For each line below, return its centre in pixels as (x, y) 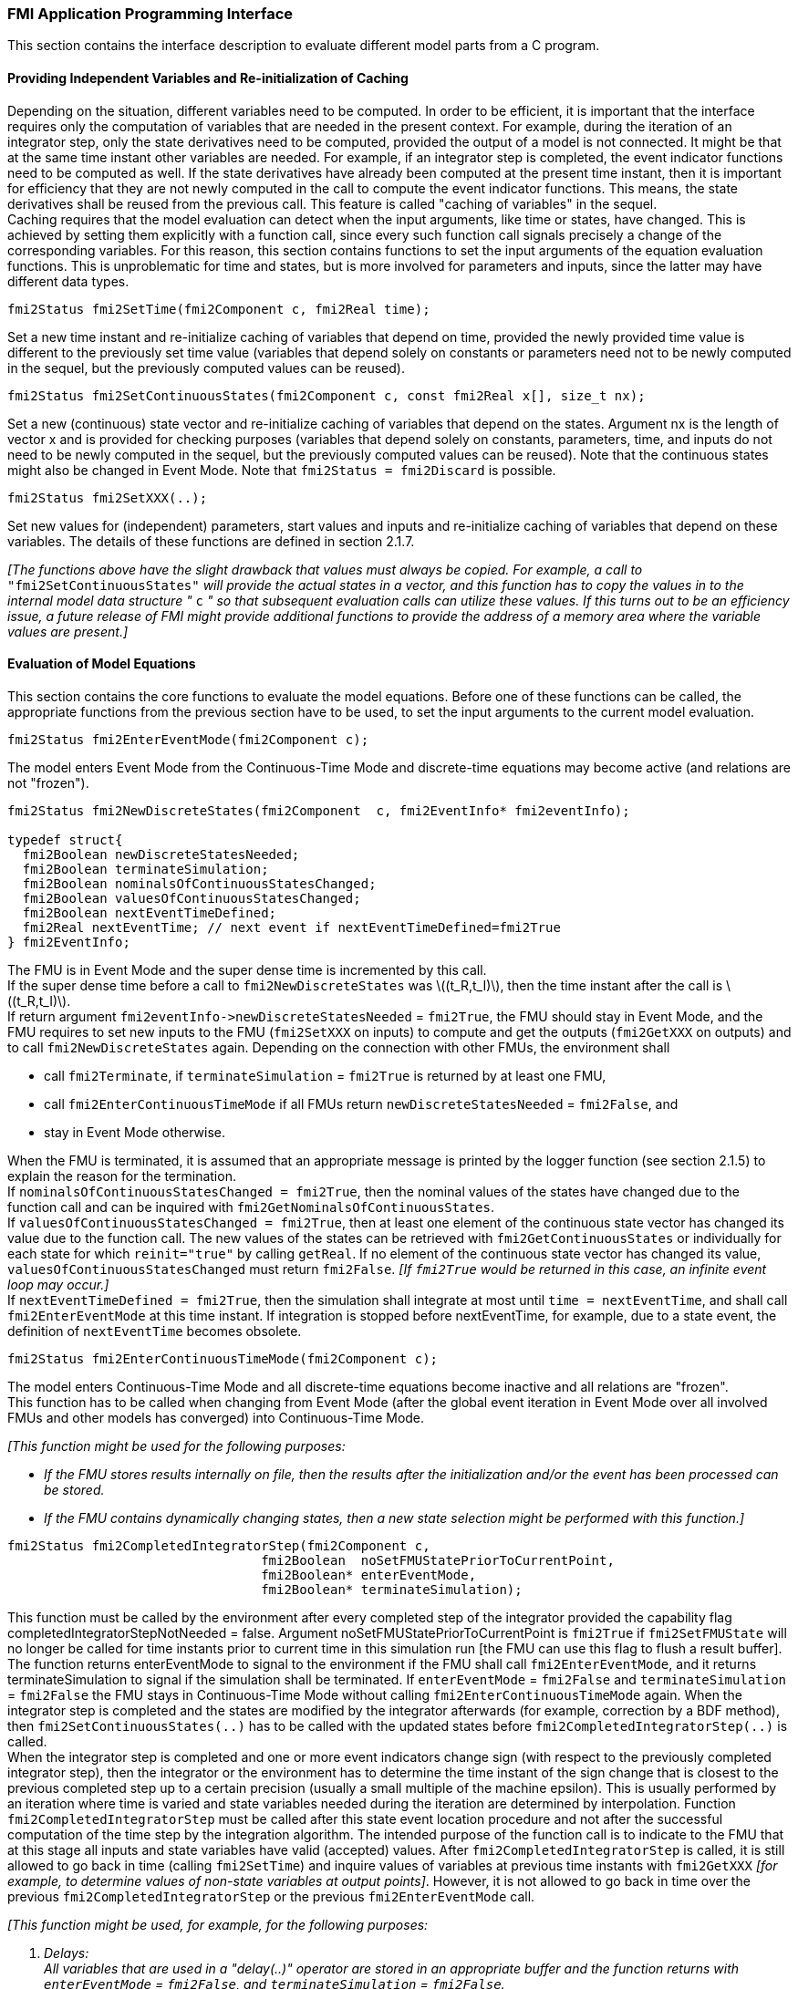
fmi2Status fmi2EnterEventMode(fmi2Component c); (188, 739)
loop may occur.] (58, 1284)
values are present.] (68, 631)
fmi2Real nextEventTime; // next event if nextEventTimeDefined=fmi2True (291, 927)
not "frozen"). (48, 782)
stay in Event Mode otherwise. (135, 1132)
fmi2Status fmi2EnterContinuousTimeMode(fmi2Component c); (223, 1358)
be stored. (74, 1489)
